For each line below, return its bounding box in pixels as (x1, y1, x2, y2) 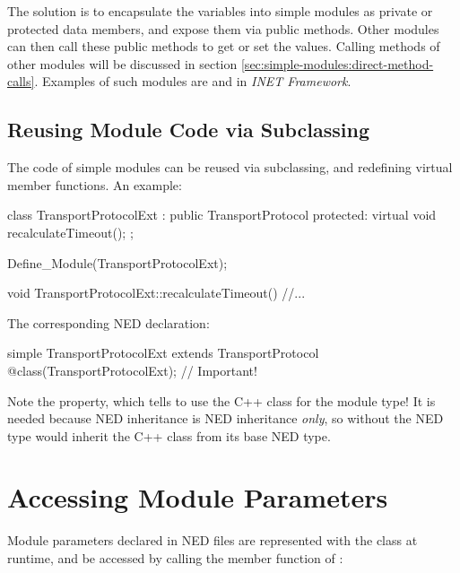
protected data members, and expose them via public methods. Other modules (7, 19, 439, 38)
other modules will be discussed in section (7, 54, 238, 73)
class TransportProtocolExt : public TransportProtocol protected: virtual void (7, 205, 437, 224)
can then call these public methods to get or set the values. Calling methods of (7, 37, 440, 56)
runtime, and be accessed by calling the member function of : (7, 549, 343, 568)
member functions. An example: (7, 175, 182, 194)
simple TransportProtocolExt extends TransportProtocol (7, 343, 319, 362)
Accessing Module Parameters (7, 479, 388, 516)
